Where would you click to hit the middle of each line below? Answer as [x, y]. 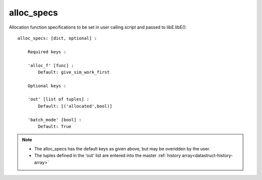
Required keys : [47, 52]
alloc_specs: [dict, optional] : [57, 38]
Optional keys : [47, 86]
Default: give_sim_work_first [74, 72]
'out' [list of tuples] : [58, 99]
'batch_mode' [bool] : [55, 120]
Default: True [55, 127]
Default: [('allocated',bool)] [75, 106]
